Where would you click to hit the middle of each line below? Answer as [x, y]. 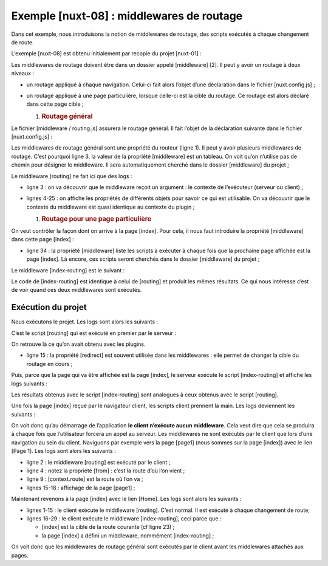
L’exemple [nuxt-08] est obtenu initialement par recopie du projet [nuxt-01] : [106, 53]
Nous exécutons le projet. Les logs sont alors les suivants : [84, 322]
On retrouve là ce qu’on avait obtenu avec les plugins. [78, 344]
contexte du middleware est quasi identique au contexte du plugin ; [111, 207]
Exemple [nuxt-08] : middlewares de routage [127, 16]
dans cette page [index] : [43, 240]
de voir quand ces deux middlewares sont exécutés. [77, 290]
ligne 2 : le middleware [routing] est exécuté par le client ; [98, 462]
